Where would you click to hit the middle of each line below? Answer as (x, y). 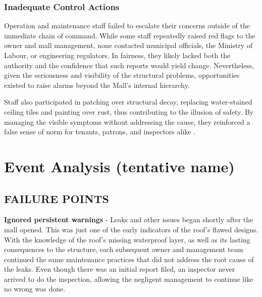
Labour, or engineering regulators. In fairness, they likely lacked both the (117, 55)
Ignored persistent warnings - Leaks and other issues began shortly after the (129, 219)
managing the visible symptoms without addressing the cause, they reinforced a (127, 121)
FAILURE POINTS (57, 198)
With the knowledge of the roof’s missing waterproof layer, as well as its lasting (127, 239)
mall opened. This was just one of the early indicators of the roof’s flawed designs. (131, 229)
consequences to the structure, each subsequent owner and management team (124, 249)
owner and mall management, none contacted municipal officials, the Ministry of (128, 45)
